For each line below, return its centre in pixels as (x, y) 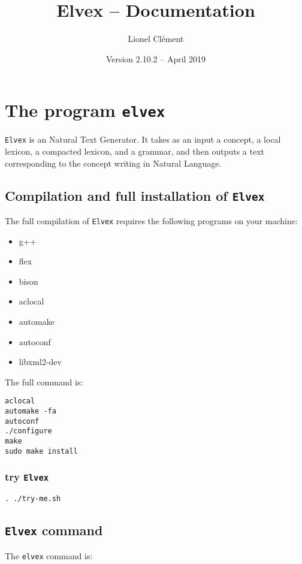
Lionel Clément (156, 39)
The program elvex (85, 110)
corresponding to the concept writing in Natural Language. (113, 163)
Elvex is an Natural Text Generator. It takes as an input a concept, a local (143, 139)
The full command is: (44, 381)
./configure (28, 431)
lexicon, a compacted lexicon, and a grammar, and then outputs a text (135, 151)
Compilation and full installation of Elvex (135, 195)
